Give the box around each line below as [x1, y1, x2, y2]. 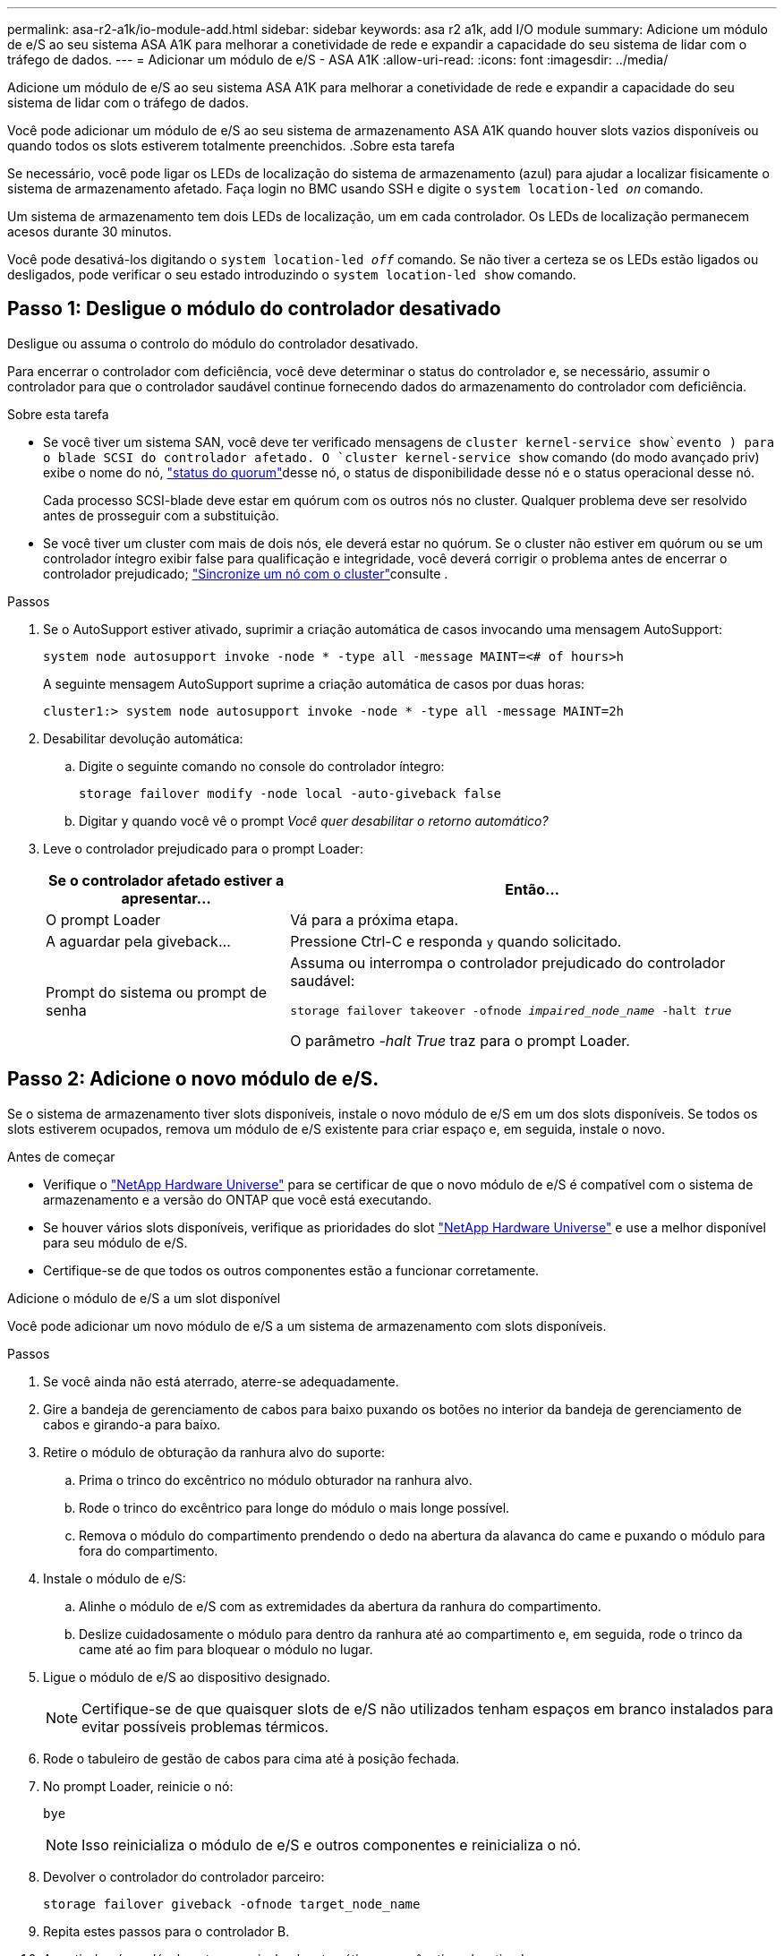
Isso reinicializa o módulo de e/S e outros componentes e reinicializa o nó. [81, 1835, 582, 1854]
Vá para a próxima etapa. [290, 910, 459, 929]
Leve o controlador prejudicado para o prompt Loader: [43, 840, 363, 856]
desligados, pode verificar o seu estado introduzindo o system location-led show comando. [7, 267, 576, 282]
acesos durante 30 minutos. [7, 224, 172, 239]
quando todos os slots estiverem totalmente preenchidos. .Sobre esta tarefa [7, 138, 456, 153]
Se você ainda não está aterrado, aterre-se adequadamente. [43, 1373, 399, 1389]
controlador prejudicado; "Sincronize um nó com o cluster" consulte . [43, 565, 448, 581]
